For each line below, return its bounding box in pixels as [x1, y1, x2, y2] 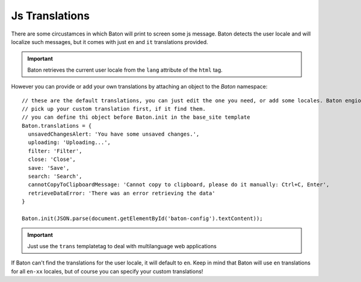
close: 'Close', [28, 156, 76, 163]
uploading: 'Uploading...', [28, 139, 111, 146]
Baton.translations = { [22, 122, 92, 129]
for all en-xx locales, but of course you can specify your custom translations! [11, 268, 203, 275]
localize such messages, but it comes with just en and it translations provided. [11, 38, 209, 45]
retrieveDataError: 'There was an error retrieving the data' [28, 190, 216, 196]
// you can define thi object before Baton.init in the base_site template [22, 114, 250, 121]
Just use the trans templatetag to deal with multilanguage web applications [27, 242, 217, 249]
